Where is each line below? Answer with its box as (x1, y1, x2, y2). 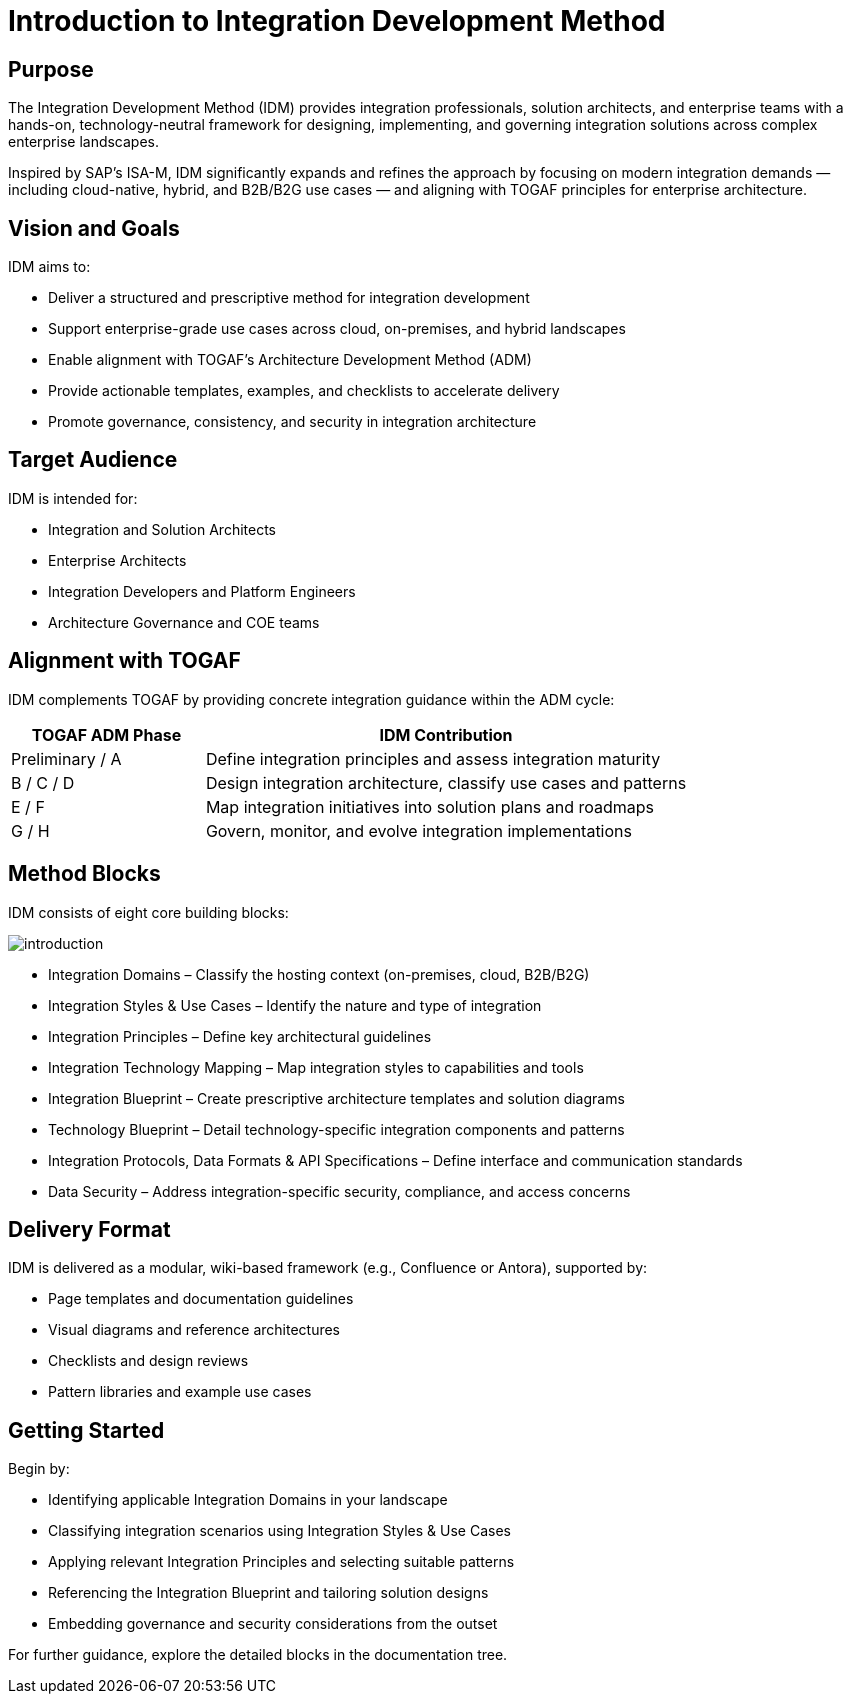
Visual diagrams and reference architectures (48, 1321, 341, 1339)
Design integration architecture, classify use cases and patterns (205, 772, 687, 793)
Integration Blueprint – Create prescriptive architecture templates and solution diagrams (48, 1089, 625, 1107)
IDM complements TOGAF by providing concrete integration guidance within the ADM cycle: (8, 690, 615, 708)
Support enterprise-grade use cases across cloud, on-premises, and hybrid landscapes (48, 320, 626, 338)
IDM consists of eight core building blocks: (8, 903, 289, 921)
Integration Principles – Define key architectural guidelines (48, 1027, 432, 1045)
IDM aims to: (8, 258, 91, 276)
